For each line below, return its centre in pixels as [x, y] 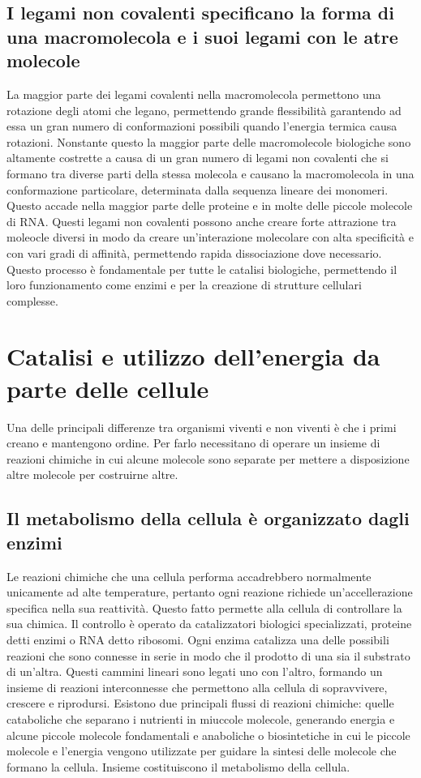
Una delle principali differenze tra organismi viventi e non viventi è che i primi [202, 427]
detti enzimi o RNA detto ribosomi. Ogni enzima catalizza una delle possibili [198, 639]
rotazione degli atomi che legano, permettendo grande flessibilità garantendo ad [204, 110]
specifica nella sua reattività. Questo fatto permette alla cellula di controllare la [204, 607]
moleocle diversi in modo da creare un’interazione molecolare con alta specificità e [210, 237]
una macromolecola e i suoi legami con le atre [202, 36]
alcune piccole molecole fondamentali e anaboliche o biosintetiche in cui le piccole [208, 735]
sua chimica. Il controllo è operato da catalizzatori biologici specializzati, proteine [209, 624]
